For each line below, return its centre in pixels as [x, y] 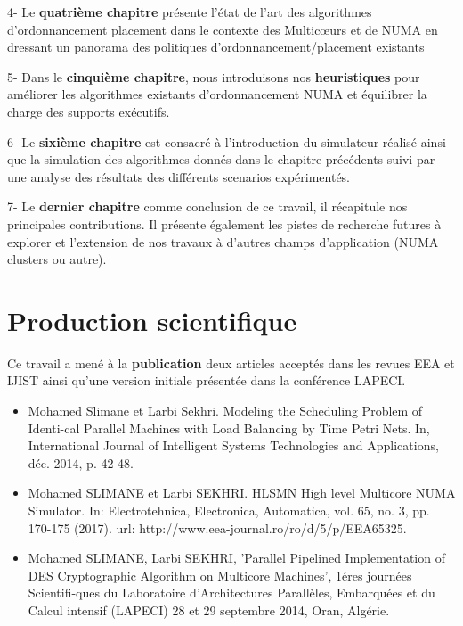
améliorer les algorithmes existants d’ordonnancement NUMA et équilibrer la [217, 94]
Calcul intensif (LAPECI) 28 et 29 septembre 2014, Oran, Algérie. [209, 610]
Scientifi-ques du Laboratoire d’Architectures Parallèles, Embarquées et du [231, 593]
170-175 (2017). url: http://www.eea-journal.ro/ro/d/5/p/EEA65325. [217, 527]
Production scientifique [152, 320]
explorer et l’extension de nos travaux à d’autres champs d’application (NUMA [223, 241]
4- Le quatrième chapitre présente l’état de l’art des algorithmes [190, 12]
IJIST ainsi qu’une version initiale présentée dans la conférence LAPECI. [207, 380]
